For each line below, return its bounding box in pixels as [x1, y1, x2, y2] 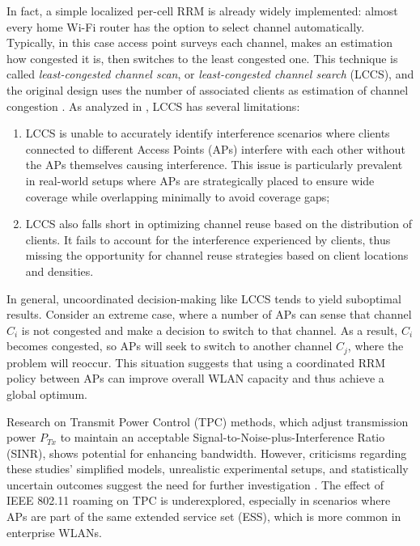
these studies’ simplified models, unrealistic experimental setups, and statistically [6, 460, 409, 477]
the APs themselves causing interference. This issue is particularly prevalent [25, 156, 403, 173]
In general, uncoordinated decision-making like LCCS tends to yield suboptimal [6, 290, 401, 307]
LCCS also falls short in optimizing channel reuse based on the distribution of [25, 215, 412, 232]
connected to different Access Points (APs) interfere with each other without [25, 140, 405, 157]
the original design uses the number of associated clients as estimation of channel [6, 81, 409, 98]
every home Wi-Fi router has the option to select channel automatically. [6, 18, 365, 35]
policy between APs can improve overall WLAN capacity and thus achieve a [6, 370, 384, 387]
